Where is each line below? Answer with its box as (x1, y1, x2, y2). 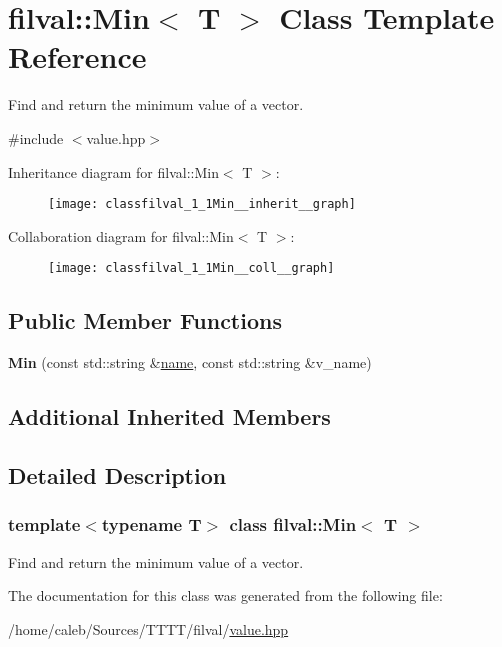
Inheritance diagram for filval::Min (8, 161, 219, 182)
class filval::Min (229, 512, 357, 537)
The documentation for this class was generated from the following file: (8, 585, 443, 606)
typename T (101, 512, 202, 537)
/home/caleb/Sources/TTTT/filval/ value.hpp (8, 618, 289, 639)
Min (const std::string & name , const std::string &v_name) (8, 352, 372, 373)
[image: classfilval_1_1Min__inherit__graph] (48, 197, 356, 212)
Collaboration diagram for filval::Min (8, 225, 234, 246)
